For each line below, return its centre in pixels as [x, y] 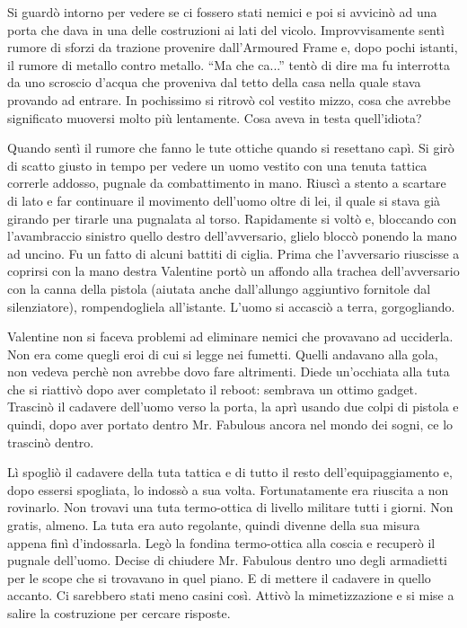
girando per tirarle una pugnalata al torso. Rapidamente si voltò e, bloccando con [232, 218]
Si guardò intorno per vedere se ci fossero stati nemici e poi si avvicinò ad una [222, 12]
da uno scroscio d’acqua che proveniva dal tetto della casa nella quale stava [214, 82]
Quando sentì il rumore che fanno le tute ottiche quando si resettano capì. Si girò [231, 148]
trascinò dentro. [51, 442]
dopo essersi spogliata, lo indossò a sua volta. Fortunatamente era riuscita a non [228, 489]
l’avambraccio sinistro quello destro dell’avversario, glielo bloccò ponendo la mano [232, 236]
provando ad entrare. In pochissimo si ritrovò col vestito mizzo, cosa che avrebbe [229, 99]
